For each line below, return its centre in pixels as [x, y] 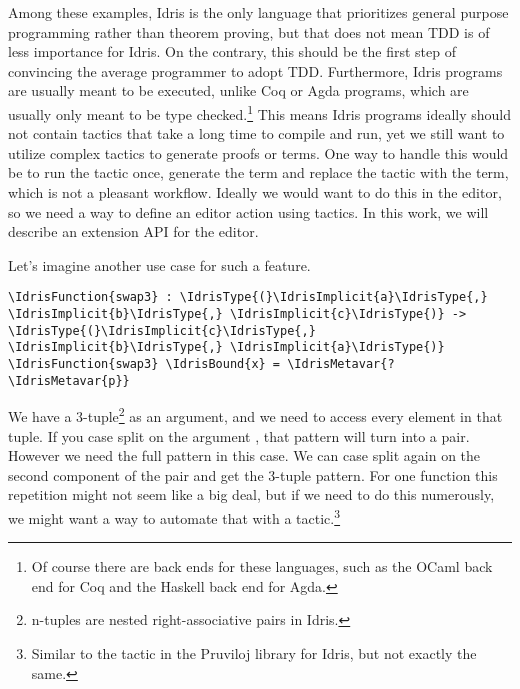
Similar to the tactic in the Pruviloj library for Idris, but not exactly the [254, 652]
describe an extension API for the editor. [133, 231]
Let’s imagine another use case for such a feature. [159, 264]
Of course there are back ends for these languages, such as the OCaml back [262, 566]
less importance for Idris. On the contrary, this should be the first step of [232, 51]
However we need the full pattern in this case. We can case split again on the [244, 455]
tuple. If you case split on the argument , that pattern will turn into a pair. [239, 435]
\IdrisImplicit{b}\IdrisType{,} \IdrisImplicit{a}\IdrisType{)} [226, 347]
